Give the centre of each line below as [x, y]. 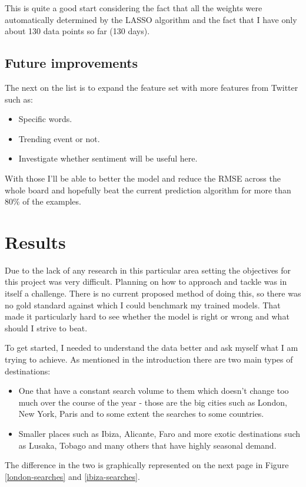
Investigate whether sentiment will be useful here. [108, 158]
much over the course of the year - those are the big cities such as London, [153, 402]
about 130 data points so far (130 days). [77, 31]
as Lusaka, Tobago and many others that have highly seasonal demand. [147, 445]
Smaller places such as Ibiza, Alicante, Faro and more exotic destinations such [159, 433]
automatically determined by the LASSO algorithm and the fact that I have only [151, 19]
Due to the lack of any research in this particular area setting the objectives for [148, 270]
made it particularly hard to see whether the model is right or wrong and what [147, 316]
